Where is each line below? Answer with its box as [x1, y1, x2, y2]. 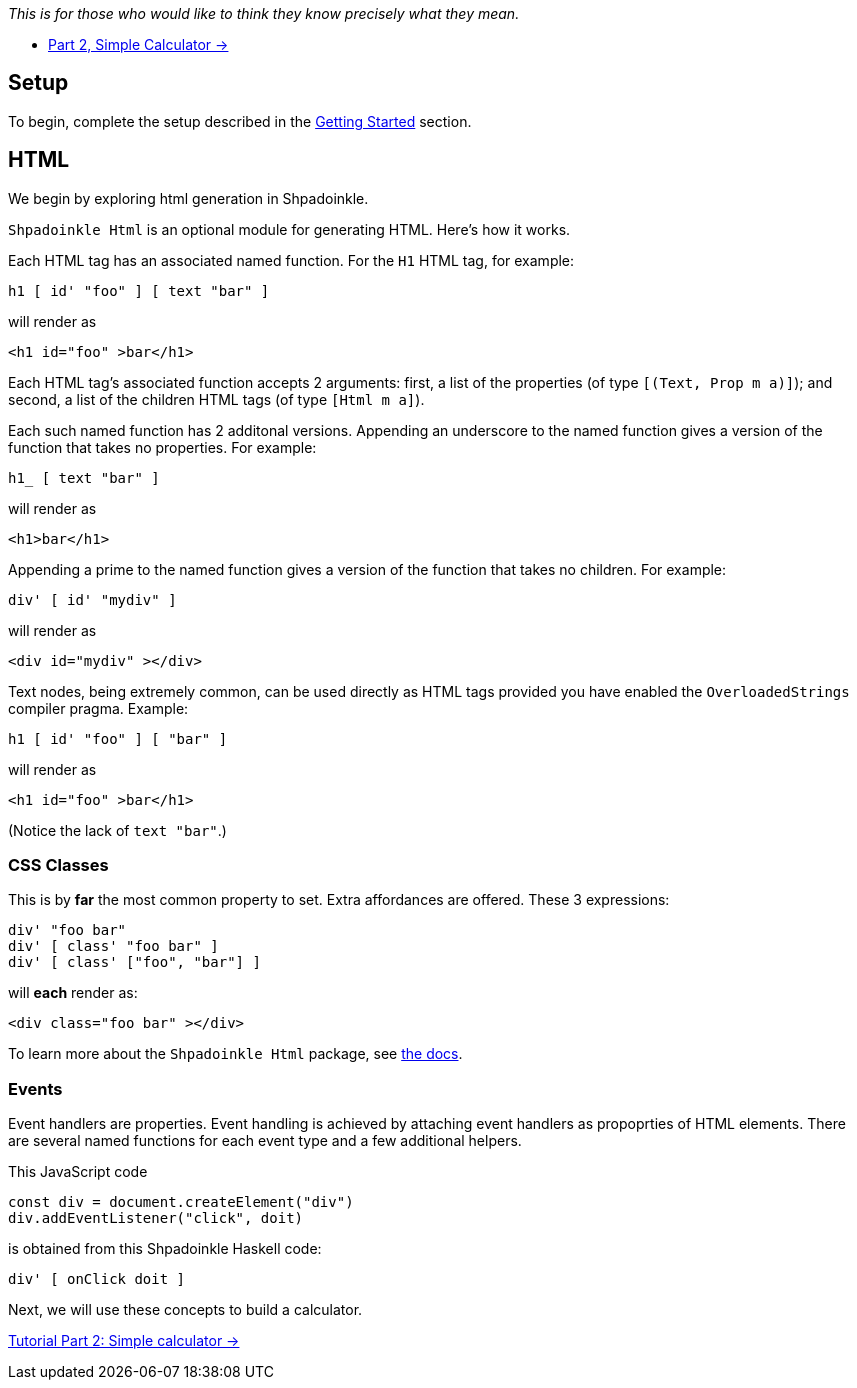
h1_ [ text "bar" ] [8, 469, 160, 486]
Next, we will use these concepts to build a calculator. [8, 1301, 363, 1319]
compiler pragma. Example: [8, 699, 189, 717]
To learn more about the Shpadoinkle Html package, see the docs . [8, 1045, 463, 1063]
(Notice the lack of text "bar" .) [8, 821, 227, 839]
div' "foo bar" [8, 922, 127, 939]
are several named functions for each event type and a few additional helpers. [8, 1132, 522, 1150]
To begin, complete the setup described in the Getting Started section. [8, 112, 472, 130]
